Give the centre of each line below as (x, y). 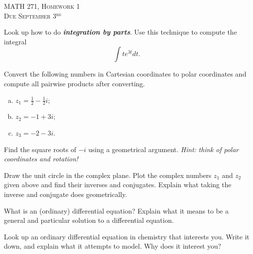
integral (15, 41)
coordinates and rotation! (41, 159)
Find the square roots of (40, 149)
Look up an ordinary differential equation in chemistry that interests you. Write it (127, 236)
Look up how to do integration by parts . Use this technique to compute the (120, 32)
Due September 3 (30, 15)
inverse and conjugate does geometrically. (66, 194)
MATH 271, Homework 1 (42, 6)
